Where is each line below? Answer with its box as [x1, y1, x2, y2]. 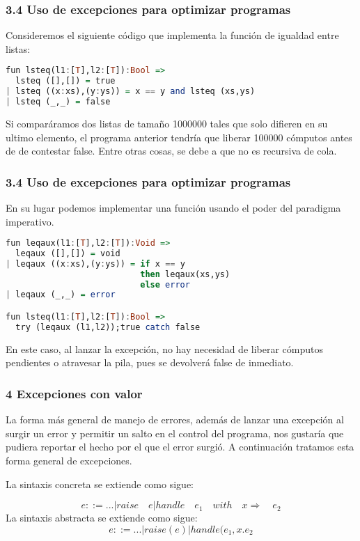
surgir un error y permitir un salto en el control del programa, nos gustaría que [6, 425, 344, 440]
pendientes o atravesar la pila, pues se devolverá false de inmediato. [6, 355, 294, 370]
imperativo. [6, 214, 54, 228]
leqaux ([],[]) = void [15, 248, 120, 258]
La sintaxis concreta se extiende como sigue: [6, 476, 194, 491]
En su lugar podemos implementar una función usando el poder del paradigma [6, 200, 341, 214]
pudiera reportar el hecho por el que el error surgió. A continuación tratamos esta [6, 439, 354, 454]
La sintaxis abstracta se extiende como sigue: [6, 510, 198, 525]
